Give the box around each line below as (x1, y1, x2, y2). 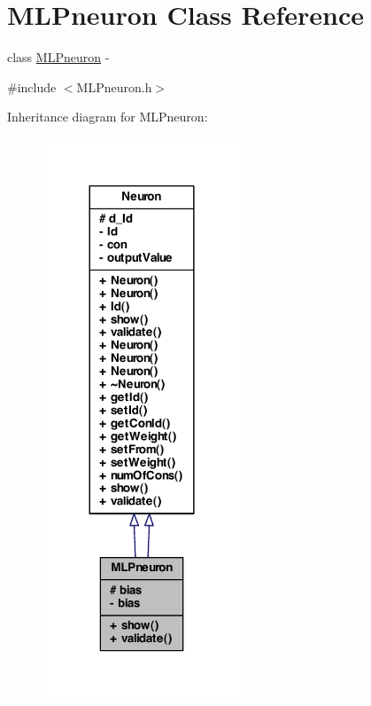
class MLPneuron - (7, 48, 110, 67)
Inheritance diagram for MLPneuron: (7, 107, 208, 126)
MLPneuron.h (76, 77, 152, 96)
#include (7, 77, 57, 96)
